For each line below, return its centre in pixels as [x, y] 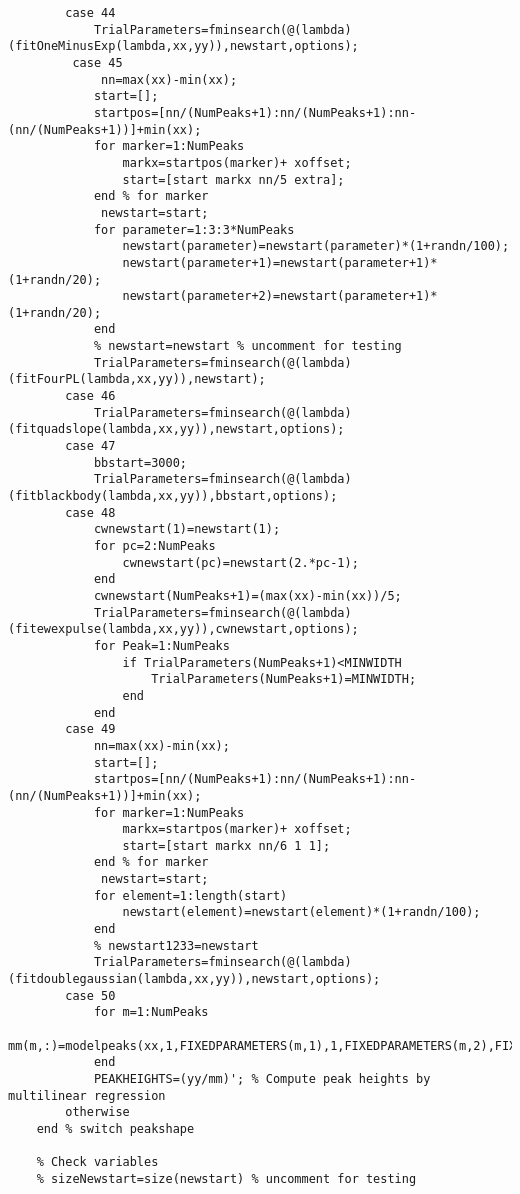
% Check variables [97, 1162]
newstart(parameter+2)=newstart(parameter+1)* [280, 296]
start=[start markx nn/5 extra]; [233, 179]
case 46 [90, 396]
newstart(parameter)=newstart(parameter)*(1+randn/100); [316, 246]
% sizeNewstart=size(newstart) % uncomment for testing [226, 1178]
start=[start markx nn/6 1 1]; [226, 845]
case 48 [90, 512]
